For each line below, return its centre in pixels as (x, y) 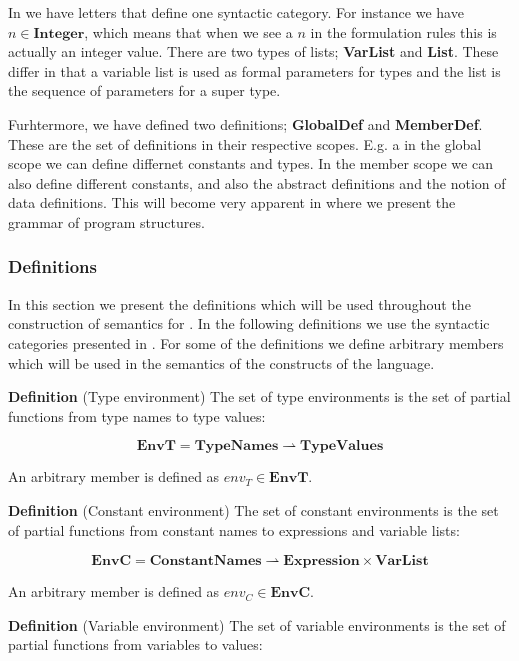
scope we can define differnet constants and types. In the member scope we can (250, 163)
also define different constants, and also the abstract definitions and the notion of (257, 182)
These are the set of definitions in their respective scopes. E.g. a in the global (245, 143)
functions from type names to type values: (137, 415)
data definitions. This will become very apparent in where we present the (232, 202)
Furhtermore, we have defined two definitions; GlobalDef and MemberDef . (245, 123)
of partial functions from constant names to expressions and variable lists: (234, 529)
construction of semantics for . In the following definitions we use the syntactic (249, 323)
